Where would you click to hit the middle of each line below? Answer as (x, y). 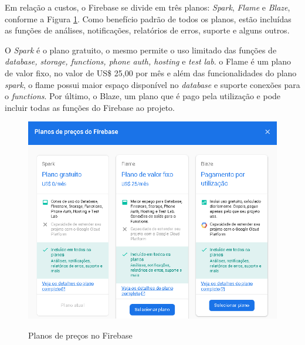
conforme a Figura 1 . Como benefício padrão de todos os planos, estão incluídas (148, 18)
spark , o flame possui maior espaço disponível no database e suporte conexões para (152, 84)
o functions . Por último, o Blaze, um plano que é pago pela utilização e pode (143, 96)
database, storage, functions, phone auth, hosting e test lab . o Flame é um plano (148, 61)
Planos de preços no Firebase (80, 335)
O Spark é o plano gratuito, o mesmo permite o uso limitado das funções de (141, 50)
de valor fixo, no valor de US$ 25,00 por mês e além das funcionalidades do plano (151, 72)
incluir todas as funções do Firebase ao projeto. (90, 107)
